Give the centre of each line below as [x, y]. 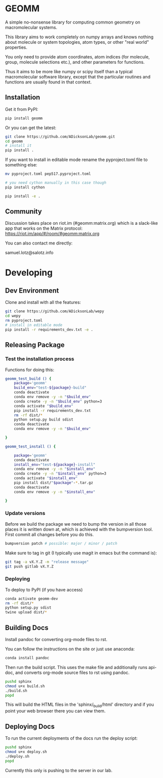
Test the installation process [40, 359]
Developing [29, 272]
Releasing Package [35, 345]
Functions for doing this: [30, 370]
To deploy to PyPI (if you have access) [44, 590]
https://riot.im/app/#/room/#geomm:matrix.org [52, 234]
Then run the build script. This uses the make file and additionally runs [76, 667]
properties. [16, 47]
